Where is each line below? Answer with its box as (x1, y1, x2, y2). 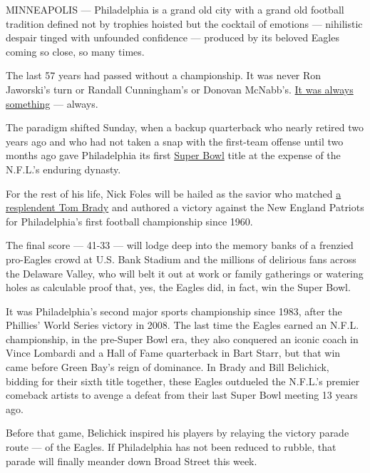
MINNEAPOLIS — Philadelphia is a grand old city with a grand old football (6, 2, 344, 16)
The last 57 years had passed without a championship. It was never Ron (6, 68, 322, 83)
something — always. (6, 96, 98, 111)
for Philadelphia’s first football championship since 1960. (6, 213, 253, 228)
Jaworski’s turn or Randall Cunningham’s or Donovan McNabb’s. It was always (6, 81, 354, 96)
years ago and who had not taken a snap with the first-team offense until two (6, 133, 344, 148)
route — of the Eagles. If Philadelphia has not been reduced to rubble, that (6, 439, 336, 454)
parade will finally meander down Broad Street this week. (6, 453, 257, 468)
